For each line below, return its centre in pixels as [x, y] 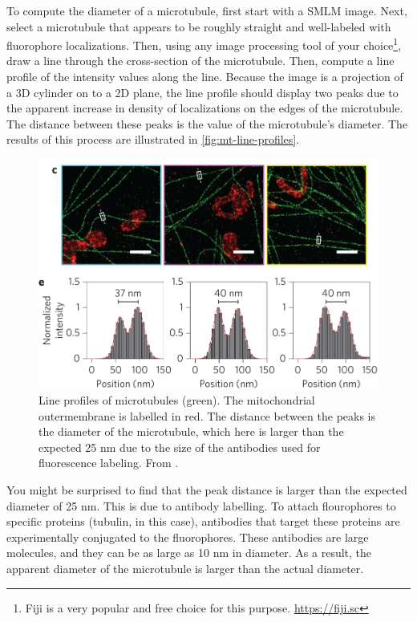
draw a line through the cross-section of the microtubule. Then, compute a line [200, 61]
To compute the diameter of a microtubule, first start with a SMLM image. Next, [207, 10]
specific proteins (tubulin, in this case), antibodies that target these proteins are [203, 521]
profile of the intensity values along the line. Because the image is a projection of [205, 77]
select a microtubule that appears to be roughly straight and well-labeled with [199, 26]
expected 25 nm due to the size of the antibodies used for [180, 447]
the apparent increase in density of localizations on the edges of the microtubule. [205, 108]
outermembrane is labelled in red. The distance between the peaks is [207, 415]
